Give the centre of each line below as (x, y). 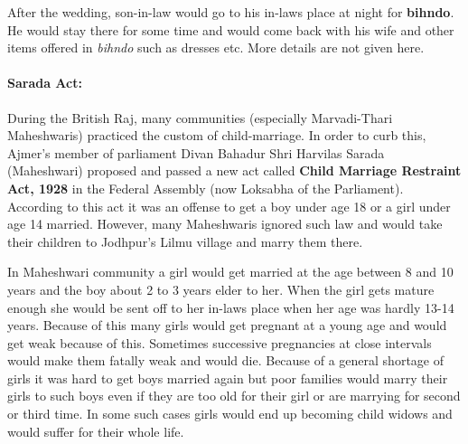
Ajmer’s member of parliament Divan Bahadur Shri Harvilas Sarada (196, 152)
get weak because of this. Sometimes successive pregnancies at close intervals (220, 342)
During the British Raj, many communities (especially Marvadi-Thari (200, 117)
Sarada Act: (45, 83)
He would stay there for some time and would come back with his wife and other (231, 29)
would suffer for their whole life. (96, 431)
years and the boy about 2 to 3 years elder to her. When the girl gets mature (221, 289)
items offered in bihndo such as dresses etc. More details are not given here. (216, 47)
